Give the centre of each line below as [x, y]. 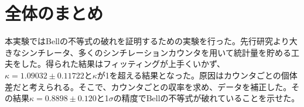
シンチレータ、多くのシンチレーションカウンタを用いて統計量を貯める [156, 52]
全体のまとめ [54, 13]
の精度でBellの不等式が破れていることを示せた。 [206, 98]
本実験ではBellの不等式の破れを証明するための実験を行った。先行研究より [147, 41]
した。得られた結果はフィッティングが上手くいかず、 [123, 64]
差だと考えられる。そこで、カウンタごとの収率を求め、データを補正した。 [148, 86]
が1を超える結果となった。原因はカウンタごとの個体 [197, 75]
